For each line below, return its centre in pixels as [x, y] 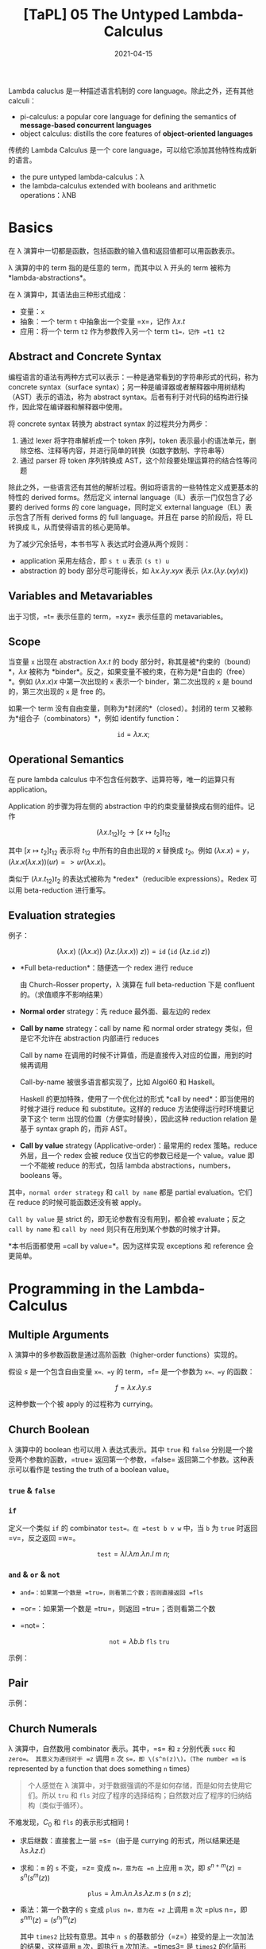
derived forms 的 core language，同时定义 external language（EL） [135, 507]
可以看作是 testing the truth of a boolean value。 [94, 1470]
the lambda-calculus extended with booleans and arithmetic [118, 185]
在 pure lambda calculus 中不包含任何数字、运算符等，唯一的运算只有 [122, 780]
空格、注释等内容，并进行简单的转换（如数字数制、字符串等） [127, 450]
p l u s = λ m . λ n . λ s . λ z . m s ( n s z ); [139, 1893]
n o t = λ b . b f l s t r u [139, 1641]
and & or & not [35, 1575]
